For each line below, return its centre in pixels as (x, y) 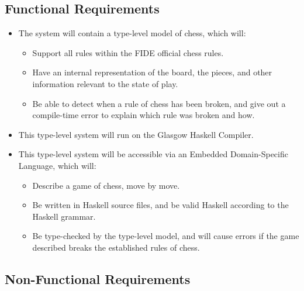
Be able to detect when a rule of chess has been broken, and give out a (159, 103)
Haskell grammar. (64, 216)
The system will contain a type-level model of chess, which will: (132, 33)
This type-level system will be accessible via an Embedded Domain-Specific (153, 154)
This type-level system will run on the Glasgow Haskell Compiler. (136, 134)
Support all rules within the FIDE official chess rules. (128, 52)
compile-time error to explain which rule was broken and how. (144, 115)
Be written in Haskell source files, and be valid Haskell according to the (160, 205)
